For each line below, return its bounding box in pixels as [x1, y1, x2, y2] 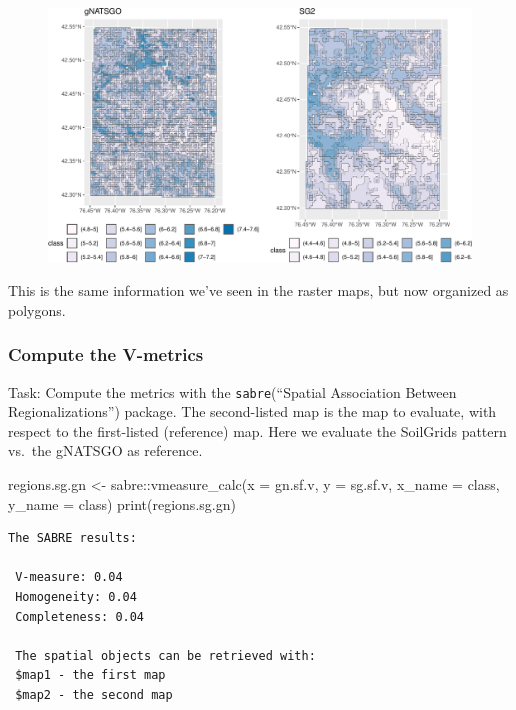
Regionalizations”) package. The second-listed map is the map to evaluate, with [8, 401, 497, 422]
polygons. [8, 299, 66, 320]
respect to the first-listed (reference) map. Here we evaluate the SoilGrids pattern [8, 420, 507, 441]
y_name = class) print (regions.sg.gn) [8, 493, 236, 514]
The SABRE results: [8, 531, 137, 546]
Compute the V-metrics [8, 342, 204, 367]
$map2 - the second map [15, 688, 173, 703]
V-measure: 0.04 [15, 570, 123, 585]
